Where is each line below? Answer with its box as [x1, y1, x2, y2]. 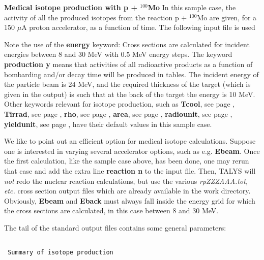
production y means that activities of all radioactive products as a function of [4, 58, 253, 69]
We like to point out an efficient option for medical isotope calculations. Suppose [4, 136, 256, 146]
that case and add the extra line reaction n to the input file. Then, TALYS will [4, 165, 256, 176]
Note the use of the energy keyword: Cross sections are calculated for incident [4, 39, 250, 49]
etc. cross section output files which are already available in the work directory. [4, 185, 251, 196]
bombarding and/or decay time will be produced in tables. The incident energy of [4, 69, 259, 79]
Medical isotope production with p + [4, 2, 137, 12]
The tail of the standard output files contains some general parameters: [4, 222, 226, 233]
